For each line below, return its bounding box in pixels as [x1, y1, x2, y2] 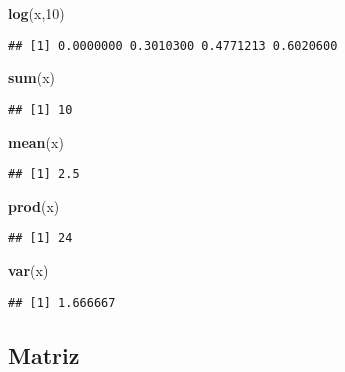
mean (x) [8, 131, 64, 152]
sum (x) [8, 67, 56, 88]
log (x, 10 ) [8, 3, 65, 23]
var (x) [8, 260, 49, 280]
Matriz [8, 339, 80, 370]
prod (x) [8, 195, 60, 216]
